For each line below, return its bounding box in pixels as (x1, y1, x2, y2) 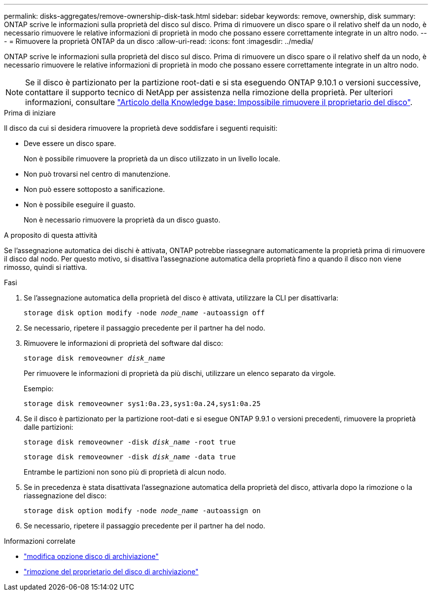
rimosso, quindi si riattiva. (4, 263, 87, 271)
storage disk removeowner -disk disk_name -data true (24, 453, 236, 461)
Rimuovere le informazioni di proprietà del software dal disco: (24, 339, 223, 347)
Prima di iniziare (4, 109, 56, 117)
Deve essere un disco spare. (24, 139, 116, 148)
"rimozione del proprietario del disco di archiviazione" (24, 567, 199, 576)
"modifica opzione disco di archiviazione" (24, 552, 159, 560)
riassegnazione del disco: (24, 491, 107, 500)
